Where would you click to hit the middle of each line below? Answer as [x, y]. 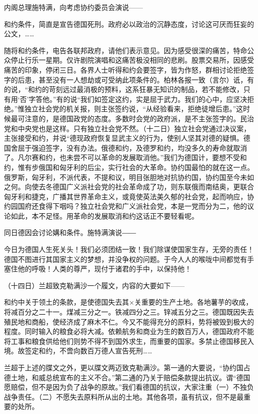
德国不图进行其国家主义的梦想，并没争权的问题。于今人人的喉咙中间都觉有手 [129, 259]
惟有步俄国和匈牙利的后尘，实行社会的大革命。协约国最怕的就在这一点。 [136, 167]
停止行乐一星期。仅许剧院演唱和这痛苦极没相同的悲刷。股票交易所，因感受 [132, 60]
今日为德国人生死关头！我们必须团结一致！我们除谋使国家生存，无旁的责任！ [129, 249]
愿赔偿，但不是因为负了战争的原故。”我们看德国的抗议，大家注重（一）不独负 [129, 387]
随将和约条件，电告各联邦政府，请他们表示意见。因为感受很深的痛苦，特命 [126, 50]
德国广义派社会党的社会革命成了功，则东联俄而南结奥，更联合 [153, 187]
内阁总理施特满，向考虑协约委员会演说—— [73, 7]
